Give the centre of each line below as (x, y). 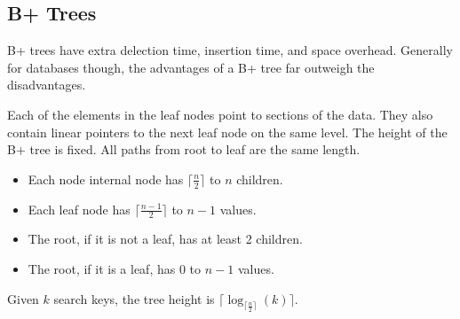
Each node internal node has (106, 179)
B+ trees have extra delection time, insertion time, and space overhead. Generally (230, 50)
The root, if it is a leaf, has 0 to (115, 269)
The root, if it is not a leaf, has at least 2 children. (165, 239)
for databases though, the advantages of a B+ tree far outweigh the (191, 67)
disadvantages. (47, 85)
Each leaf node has (79, 209)
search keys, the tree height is (134, 298)
